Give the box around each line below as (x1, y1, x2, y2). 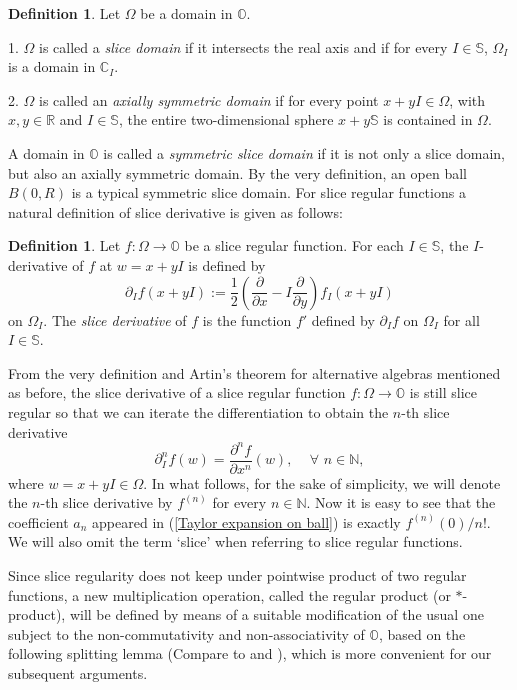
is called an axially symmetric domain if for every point (39, 89, 379, 110)
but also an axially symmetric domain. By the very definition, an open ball (8, 162, 467, 183)
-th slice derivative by (40, 492, 173, 513)
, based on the (378, 623, 466, 644)
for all (443, 309, 480, 330)
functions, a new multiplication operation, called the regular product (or (8, 584, 451, 605)
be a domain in (140, 3, 233, 23)
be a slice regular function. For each (184, 235, 404, 256)
